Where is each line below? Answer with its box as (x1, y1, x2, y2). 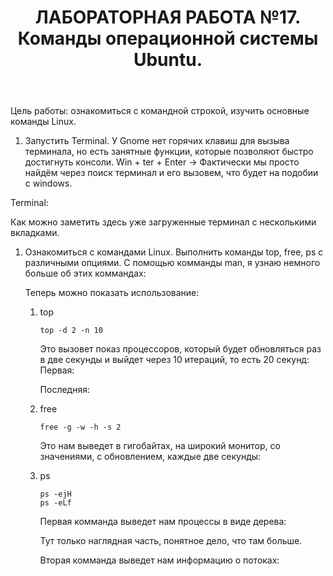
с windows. (24, 177, 73, 190)
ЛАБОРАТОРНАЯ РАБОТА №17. (34, 6, 302, 29)
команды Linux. (10, 116, 77, 128)
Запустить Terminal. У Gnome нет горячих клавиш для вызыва (24, 135, 290, 147)
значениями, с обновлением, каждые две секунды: (39, 451, 262, 463)
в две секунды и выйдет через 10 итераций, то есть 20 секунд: (39, 354, 310, 366)
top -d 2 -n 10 (39, 326, 103, 336)
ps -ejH (39, 489, 72, 500)
